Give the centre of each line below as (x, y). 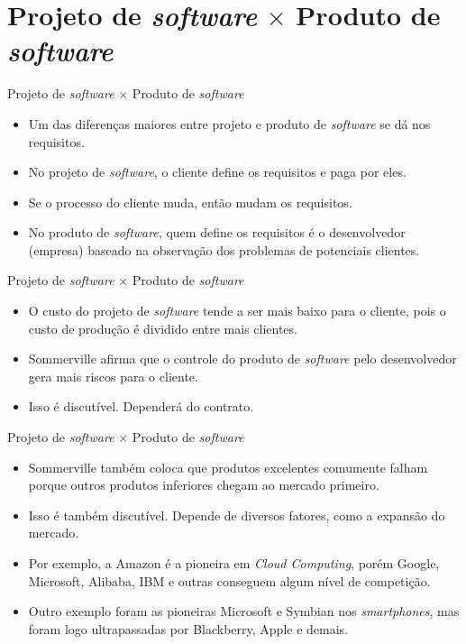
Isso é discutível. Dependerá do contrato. (141, 406)
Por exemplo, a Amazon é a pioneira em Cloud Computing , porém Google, (234, 563)
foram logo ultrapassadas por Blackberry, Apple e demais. (188, 628)
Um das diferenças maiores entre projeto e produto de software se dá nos (229, 123)
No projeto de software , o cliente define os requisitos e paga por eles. (217, 172)
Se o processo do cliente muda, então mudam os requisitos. (190, 202)
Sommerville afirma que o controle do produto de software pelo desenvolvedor (242, 359)
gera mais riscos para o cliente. (113, 376)
